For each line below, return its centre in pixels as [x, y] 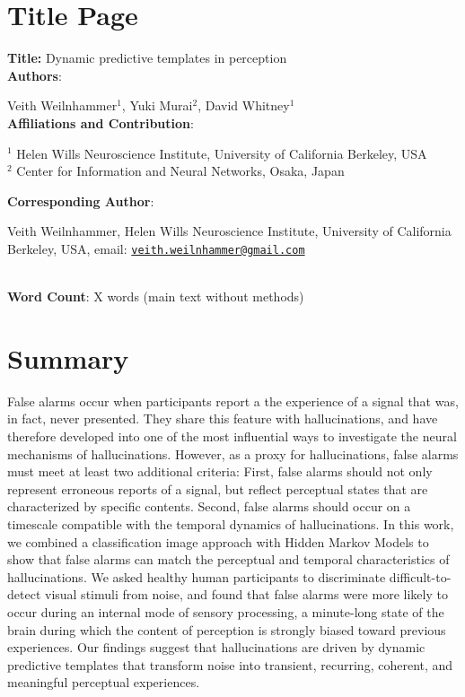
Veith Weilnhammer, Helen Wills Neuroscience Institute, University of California [229, 231]
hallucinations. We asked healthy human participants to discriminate [197, 576]
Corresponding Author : [81, 200]
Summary [68, 357]
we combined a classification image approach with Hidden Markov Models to [218, 541]
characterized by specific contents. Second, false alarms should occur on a [209, 506]
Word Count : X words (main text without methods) [156, 296]
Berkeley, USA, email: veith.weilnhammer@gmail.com [156, 248]
